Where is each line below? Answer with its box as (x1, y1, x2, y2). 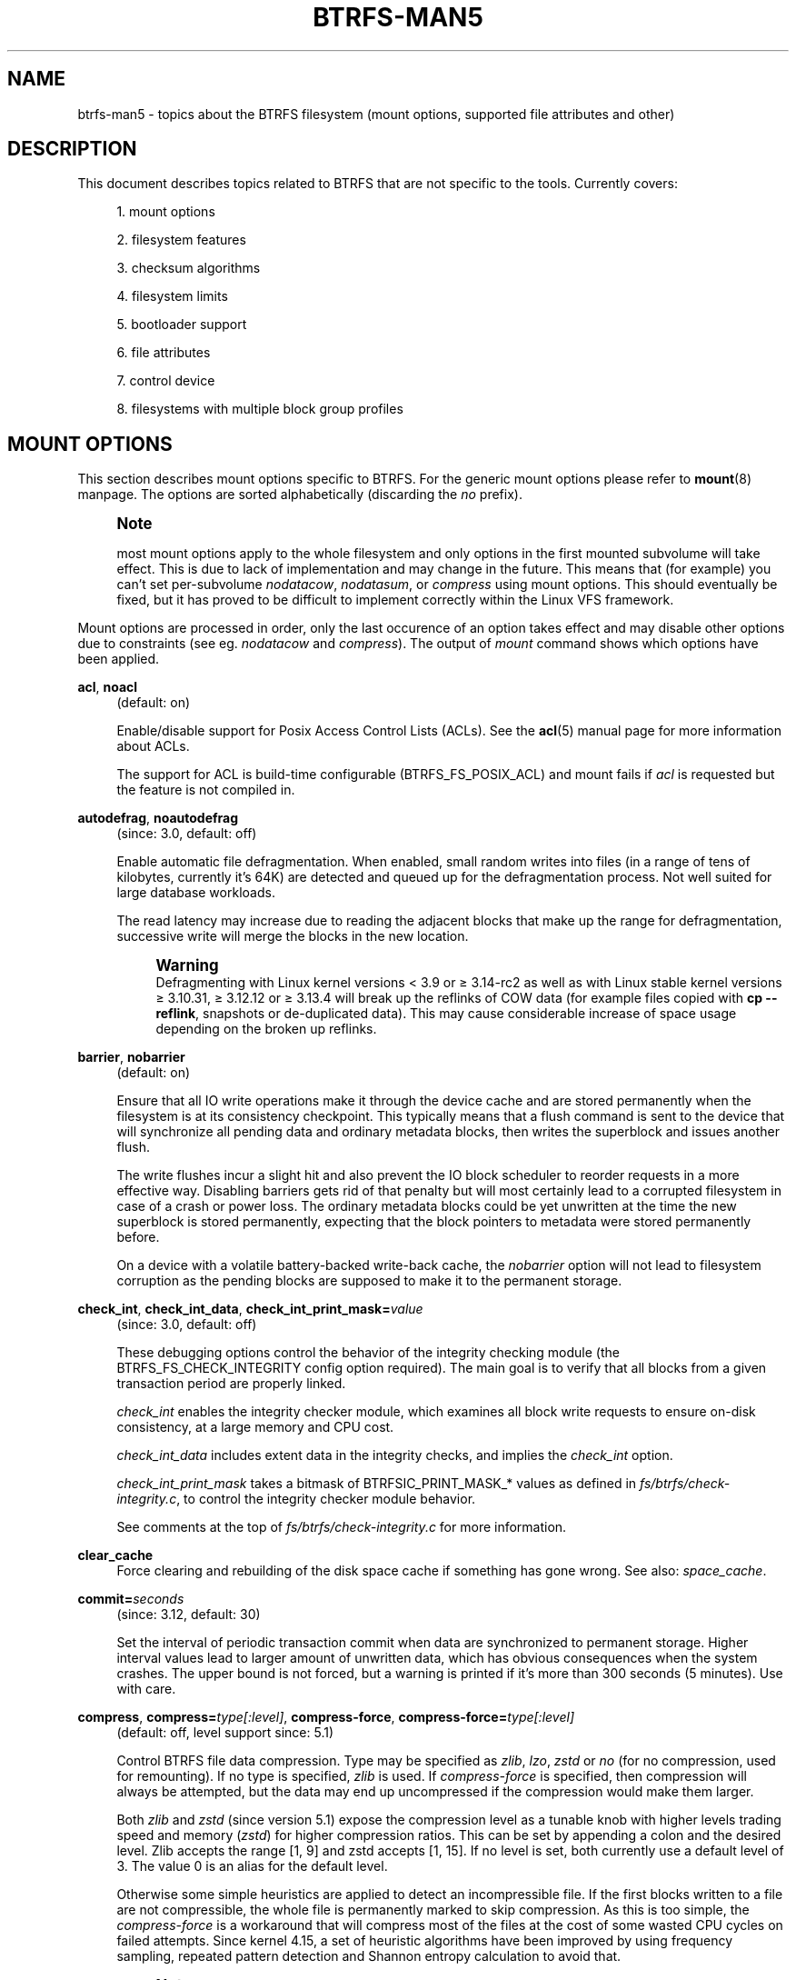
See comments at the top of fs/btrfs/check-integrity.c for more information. (116, 1519, 567, 1535)
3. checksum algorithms (116, 260, 261, 276)
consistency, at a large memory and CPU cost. (116, 1419, 394, 1435)
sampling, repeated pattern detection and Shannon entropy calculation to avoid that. (116, 1948, 622, 1965)
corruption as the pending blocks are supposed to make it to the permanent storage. (116, 1273, 622, 1289)
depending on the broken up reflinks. (155, 1021, 377, 1037)
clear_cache (77, 1547, 154, 1564)
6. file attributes (116, 345, 211, 361)
